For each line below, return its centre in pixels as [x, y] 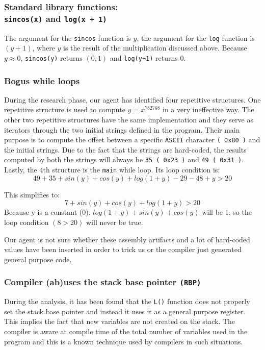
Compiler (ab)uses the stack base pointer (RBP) [103, 282]
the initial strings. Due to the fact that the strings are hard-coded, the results [125, 149]
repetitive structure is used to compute [65, 109]
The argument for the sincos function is [68, 37]
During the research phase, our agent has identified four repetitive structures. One [132, 99]
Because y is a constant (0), [47, 212]
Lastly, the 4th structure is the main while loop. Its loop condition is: [112, 170]
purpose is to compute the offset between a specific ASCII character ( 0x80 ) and [132, 140]
